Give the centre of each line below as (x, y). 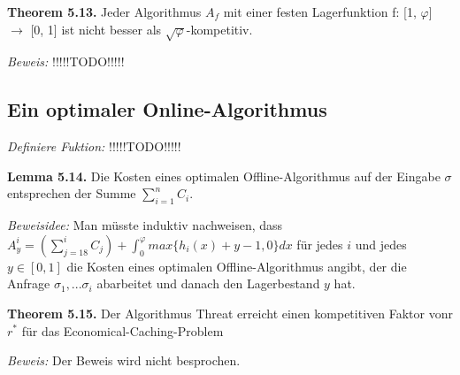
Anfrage (29, 283)
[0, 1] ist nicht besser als (96, 29)
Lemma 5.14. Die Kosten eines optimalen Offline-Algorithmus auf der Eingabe (224, 176)
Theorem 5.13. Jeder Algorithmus (104, 11)
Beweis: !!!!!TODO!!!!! (66, 61)
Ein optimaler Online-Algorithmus (167, 109)
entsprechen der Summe (72, 193)
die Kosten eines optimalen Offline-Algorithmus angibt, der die (237, 266)
